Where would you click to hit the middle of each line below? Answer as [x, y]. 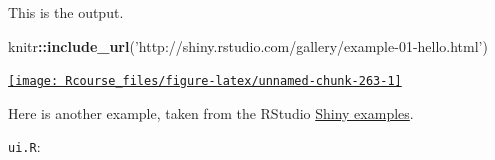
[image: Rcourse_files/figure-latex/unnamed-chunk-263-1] [205, 81]
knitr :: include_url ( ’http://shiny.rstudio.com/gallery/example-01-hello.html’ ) [248, 45]
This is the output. [66, 12]
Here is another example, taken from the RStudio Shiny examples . [211, 112]
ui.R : [24, 146]
